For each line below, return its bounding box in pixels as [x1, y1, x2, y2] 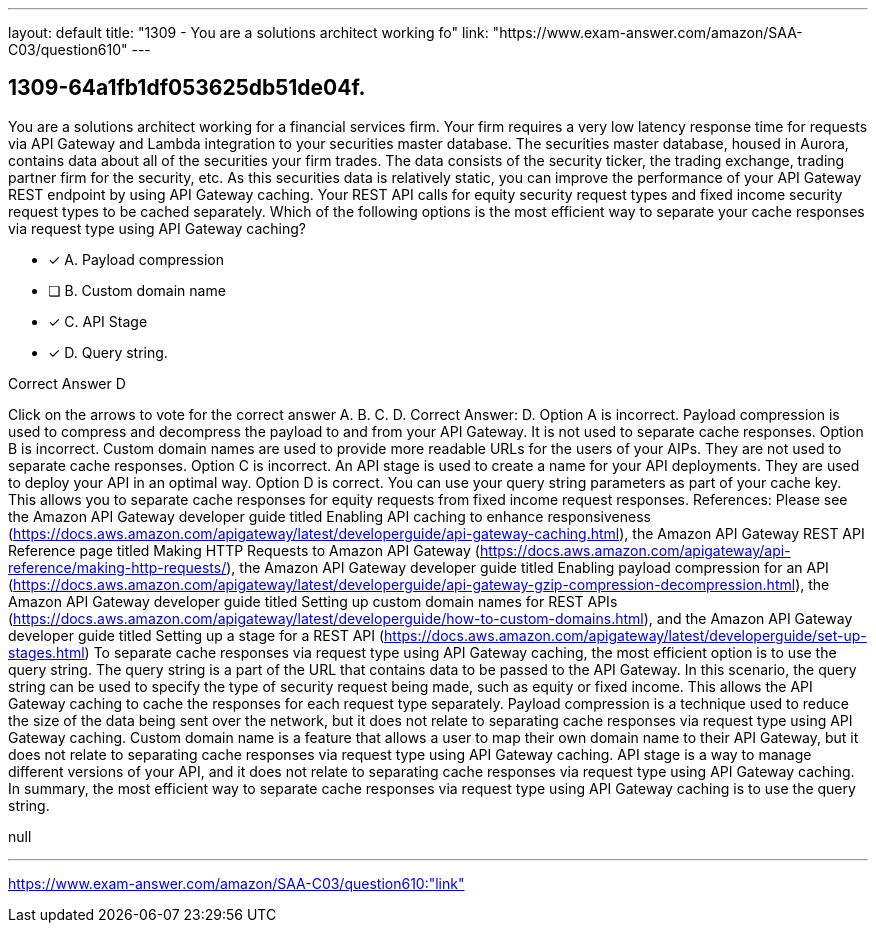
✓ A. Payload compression [48, 250, 225, 268]
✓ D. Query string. [48, 343, 168, 361]
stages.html [8, 643, 85, 661]
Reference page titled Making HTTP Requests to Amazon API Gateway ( [8, 541, 480, 559]
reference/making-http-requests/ [8, 558, 227, 576]
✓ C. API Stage [48, 312, 148, 330]
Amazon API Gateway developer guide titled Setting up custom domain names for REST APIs [8, 592, 618, 610]
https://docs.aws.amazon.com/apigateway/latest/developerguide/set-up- [384, 626, 867, 644]
